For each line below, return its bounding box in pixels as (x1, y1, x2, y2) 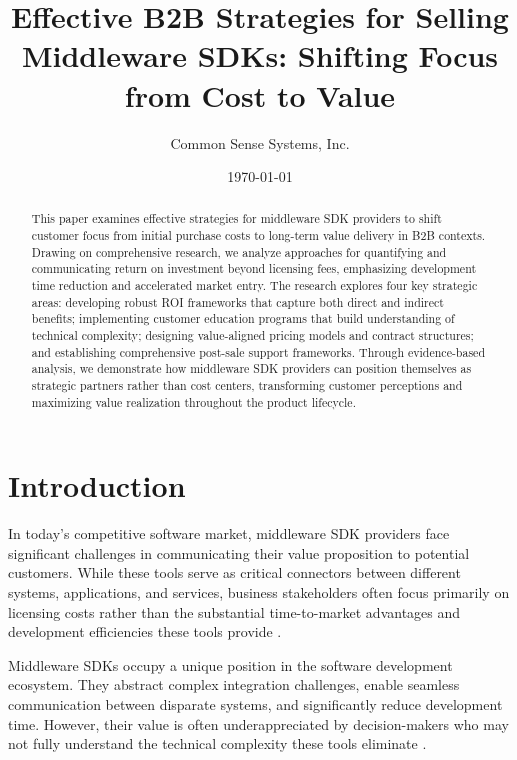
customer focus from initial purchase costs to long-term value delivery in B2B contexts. (31, 227, 486, 244)
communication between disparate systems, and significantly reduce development (8, 694, 503, 715)
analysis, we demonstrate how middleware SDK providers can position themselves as (31, 360, 472, 377)
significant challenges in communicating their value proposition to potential (8, 542, 470, 563)
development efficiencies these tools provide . (8, 621, 282, 642)
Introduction (8, 465, 186, 506)
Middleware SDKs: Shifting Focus (21, 35, 499, 76)
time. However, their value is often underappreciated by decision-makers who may (8, 713, 509, 734)
